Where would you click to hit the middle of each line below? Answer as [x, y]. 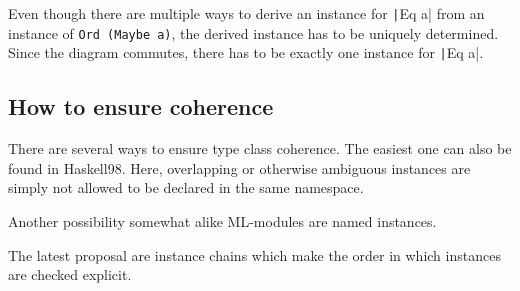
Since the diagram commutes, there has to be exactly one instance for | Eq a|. [246, 52]
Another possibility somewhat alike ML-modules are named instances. [222, 220]
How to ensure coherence [141, 106]
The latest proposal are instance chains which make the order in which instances [254, 254]
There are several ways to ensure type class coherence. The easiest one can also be [260, 148]
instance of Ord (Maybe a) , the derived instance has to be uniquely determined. [253, 32]
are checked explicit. [70, 274]
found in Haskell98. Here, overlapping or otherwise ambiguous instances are [239, 167]
